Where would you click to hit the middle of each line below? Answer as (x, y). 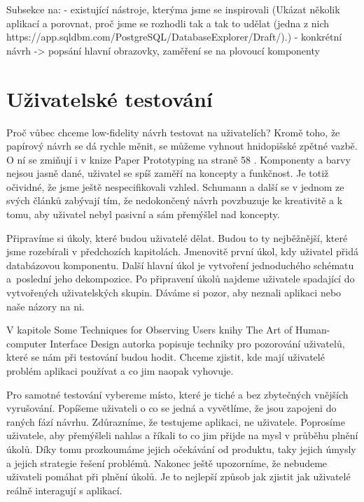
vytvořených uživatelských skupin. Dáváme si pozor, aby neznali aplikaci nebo (174, 293)
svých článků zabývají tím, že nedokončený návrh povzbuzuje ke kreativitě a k (175, 200)
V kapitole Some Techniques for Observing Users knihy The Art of (149, 330)
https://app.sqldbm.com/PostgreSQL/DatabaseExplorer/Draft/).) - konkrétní (174, 37)
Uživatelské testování (110, 98)
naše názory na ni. (45, 306)
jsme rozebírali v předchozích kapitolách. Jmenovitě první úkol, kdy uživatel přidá (182, 251)
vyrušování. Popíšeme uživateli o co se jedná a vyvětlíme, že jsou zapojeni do (171, 408)
